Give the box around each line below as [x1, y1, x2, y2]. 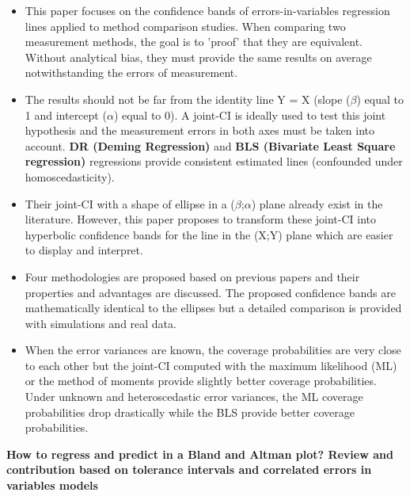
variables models [6, 477, 98, 494]
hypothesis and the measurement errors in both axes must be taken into [25, 122, 375, 139]
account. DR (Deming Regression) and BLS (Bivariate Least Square [25, 137, 396, 154]
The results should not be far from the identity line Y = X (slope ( [25, 90, 351, 107]
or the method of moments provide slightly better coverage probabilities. [25, 372, 377, 389]
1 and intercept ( [25, 106, 107, 123]
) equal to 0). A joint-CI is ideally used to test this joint [113, 106, 386, 123]
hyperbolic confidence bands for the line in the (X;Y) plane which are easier [25, 226, 393, 242]
